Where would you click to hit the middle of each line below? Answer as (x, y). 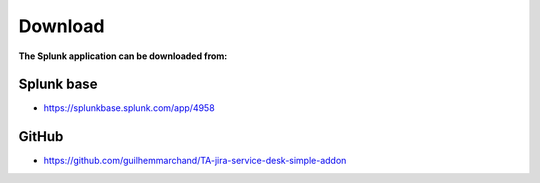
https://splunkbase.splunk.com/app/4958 (129, 108)
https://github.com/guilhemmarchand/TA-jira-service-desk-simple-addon (195, 161)
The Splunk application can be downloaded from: (123, 56)
